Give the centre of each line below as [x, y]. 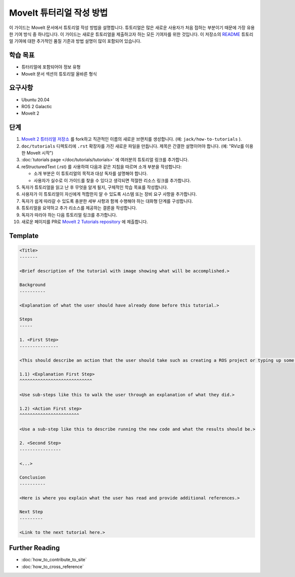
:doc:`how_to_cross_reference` [53, 566]
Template [24, 236]
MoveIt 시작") [40, 153]
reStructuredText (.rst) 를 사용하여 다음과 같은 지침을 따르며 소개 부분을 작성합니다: [102, 167]
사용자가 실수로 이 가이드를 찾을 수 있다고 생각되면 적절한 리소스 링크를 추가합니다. [112, 180]
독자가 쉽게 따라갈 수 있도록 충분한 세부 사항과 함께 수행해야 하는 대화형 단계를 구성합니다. [107, 201]
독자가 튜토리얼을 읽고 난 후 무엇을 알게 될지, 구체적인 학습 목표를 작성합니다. [95, 187]
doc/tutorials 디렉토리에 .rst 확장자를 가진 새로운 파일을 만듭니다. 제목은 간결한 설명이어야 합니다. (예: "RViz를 [133, 146]
